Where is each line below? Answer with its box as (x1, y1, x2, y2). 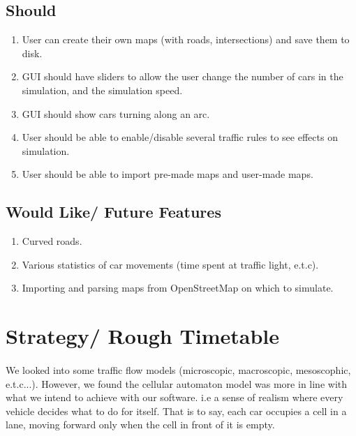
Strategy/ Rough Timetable (6, 322, 280, 350)
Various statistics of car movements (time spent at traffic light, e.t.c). (22, 257, 319, 271)
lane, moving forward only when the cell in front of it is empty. (6, 417, 275, 432)
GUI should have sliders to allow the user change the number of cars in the (22, 69, 343, 84)
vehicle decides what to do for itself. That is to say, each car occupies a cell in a (6, 403, 347, 418)
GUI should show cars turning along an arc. (22, 106, 210, 121)
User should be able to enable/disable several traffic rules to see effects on (22, 130, 338, 144)
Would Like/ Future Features (6, 201, 221, 223)
